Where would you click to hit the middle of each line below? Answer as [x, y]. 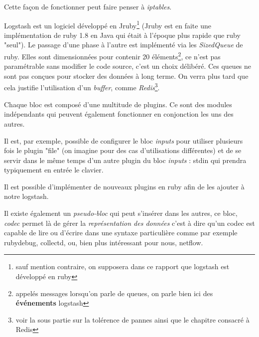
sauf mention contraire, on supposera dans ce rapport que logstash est [123, 266]
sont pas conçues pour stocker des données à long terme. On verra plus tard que [126, 76]
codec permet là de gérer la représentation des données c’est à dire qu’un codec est [129, 223]
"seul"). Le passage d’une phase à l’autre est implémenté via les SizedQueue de [124, 45]
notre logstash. [26, 196]
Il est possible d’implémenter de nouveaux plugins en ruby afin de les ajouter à [124, 186]
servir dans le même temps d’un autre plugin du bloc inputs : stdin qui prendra [125, 160]
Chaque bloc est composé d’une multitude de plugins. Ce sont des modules [118, 104]
